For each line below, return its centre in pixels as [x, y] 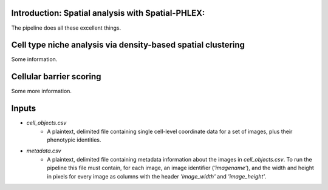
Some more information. [42, 91]
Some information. [34, 59]
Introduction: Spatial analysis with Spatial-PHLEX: [108, 13]
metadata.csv [44, 151]
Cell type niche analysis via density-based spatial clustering [128, 45]
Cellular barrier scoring [56, 77]
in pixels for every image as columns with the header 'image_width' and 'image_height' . [157, 176]
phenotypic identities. [74, 140]
